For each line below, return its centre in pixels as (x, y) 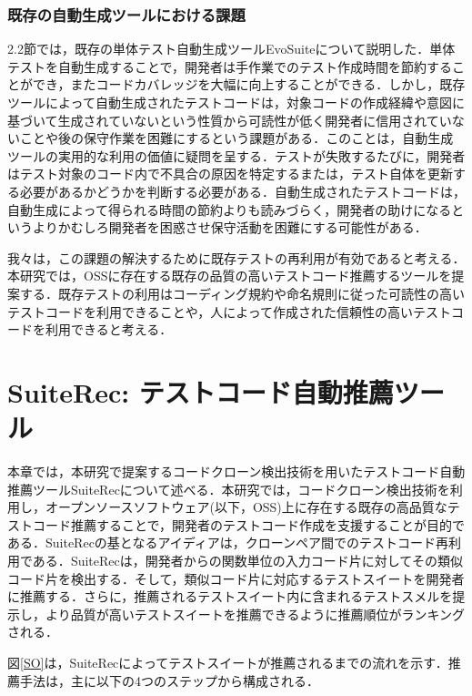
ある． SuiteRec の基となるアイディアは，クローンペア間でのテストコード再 (228, 542)
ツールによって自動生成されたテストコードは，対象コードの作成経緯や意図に (236, 102)
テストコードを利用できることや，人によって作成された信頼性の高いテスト (230, 311)
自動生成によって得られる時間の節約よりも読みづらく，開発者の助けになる (230, 209)
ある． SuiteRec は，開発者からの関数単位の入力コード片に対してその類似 (247, 560)
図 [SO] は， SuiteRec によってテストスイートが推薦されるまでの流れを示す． (228, 662)
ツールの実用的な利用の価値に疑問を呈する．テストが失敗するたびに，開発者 (236, 155)
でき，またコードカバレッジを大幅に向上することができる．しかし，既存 (249, 84)
